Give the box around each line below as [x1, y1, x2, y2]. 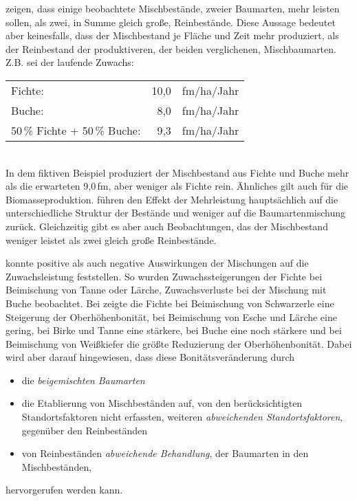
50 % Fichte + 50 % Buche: [11, 122, 141, 138]
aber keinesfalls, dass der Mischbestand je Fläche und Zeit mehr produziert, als [6, 28, 339, 43]
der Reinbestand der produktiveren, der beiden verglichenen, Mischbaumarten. [6, 41, 336, 56]
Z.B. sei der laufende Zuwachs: [6, 55, 134, 69]
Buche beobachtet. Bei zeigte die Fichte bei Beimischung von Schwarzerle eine [6, 296, 334, 310]
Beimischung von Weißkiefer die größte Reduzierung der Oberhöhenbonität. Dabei [6, 336, 352, 350]
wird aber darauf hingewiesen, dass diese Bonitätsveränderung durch [6, 350, 295, 364]
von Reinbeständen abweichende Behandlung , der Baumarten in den [21, 446, 309, 460]
